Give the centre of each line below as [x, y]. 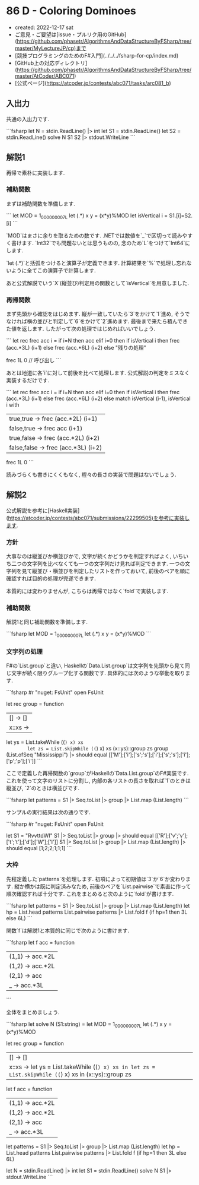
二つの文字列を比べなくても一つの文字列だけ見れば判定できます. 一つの [98, 564]
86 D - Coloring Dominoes [71, 11]
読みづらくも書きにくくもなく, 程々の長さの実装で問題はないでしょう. [91, 474]
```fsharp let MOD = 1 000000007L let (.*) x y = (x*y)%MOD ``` [79, 635]
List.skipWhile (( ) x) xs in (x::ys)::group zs [70, 1074]
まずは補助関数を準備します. [41, 204]
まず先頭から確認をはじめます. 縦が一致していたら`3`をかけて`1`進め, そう [95, 313]
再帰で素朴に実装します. [36, 173]
